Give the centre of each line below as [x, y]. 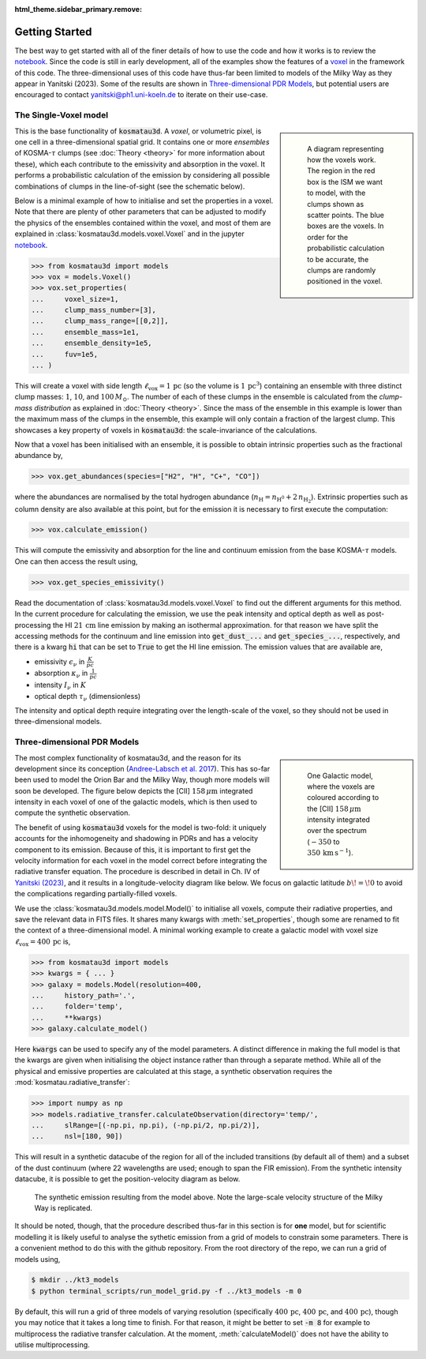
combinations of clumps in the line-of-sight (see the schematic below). [130, 186]
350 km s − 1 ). [331, 852]
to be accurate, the [338, 259]
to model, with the [336, 193]
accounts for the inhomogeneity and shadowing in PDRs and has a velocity [136, 839]
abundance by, [39, 456]
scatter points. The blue [346, 215]
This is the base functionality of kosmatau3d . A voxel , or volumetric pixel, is [138, 131]
